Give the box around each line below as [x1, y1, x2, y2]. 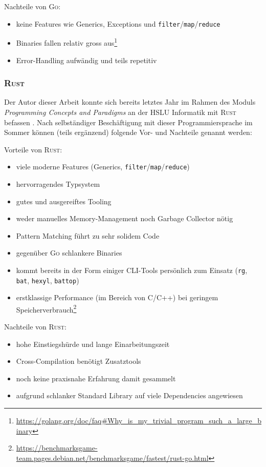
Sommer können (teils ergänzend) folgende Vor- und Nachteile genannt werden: [4, 127, 252, 138]
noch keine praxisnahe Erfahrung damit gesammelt [16, 373, 176, 383]
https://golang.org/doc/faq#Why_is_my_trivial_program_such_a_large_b [16, 415, 262, 426]
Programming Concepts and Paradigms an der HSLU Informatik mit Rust [4, 106, 236, 117]
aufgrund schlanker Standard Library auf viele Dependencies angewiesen [16, 390, 243, 401]
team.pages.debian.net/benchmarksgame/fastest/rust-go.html [16, 452, 209, 463]
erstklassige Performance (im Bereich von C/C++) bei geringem [16, 292, 218, 303]
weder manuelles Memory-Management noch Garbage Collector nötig [16, 213, 233, 224]
